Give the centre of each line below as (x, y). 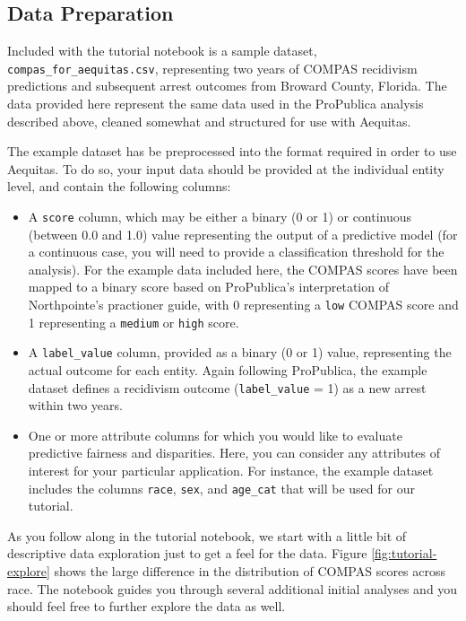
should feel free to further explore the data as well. (147, 606)
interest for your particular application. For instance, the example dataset (231, 471)
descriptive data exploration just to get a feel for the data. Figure (187, 553)
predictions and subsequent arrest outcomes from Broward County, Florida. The (227, 86)
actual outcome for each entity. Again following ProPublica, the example (228, 370)
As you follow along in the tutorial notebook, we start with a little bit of (207, 535)
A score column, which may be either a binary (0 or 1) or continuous (220, 217)
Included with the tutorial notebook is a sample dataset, (162, 51)
